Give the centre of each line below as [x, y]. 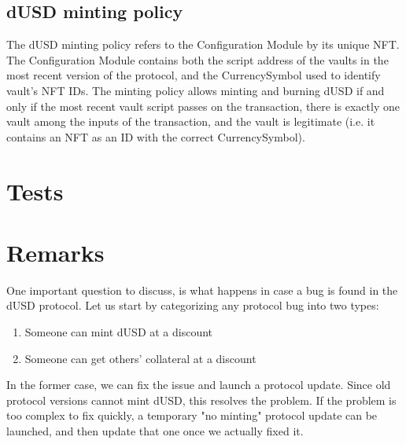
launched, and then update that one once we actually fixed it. [155, 431]
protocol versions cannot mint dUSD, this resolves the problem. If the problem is [201, 400]
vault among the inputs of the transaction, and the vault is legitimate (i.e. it [191, 121]
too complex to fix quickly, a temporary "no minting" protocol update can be [192, 415]
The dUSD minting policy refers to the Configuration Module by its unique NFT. [203, 44]
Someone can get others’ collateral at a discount [140, 358]
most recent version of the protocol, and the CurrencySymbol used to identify [194, 75]
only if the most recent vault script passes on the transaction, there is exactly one [203, 106]
